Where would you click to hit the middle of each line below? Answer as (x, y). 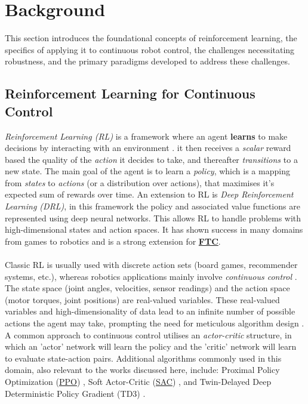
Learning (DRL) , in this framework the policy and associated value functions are (153, 206)
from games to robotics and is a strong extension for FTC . (113, 241)
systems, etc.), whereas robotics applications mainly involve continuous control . (151, 276)
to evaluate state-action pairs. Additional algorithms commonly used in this (143, 358)
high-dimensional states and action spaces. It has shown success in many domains (154, 229)
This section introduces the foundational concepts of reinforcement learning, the (151, 38)
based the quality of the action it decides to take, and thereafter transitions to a (151, 159)
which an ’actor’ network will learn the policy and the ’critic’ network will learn (151, 346)
